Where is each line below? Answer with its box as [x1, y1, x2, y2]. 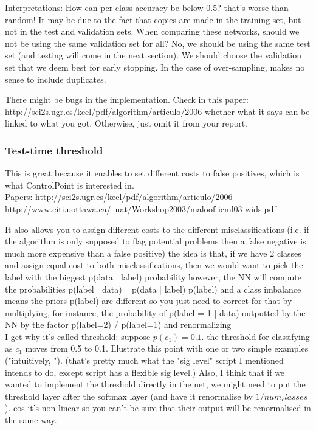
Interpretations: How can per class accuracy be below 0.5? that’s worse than [5, 1, 289, 13]
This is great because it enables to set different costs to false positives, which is [5, 167, 300, 179]
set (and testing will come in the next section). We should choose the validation [5, 49, 302, 61]
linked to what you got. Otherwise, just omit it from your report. [5, 117, 247, 130]
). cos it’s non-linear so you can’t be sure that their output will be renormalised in [5, 401, 311, 414]
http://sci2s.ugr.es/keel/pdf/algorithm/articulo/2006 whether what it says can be [5, 105, 310, 117]
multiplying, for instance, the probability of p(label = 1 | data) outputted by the [5, 306, 306, 319]
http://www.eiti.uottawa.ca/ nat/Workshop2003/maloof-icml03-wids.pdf [5, 202, 276, 215]
